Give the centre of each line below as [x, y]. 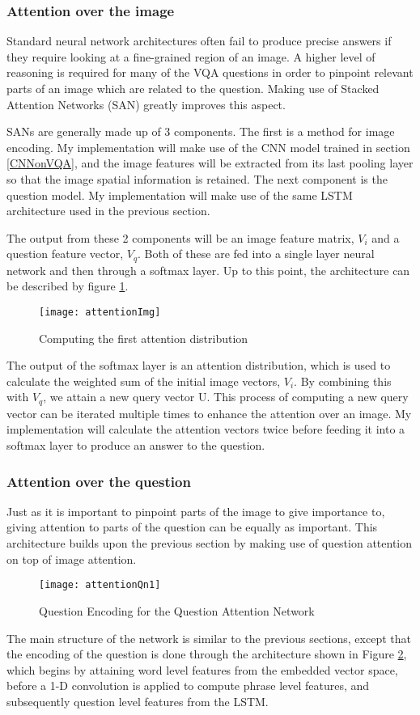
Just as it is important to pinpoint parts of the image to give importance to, [196, 511]
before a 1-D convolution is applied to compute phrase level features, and [188, 685]
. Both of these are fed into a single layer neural [256, 254]
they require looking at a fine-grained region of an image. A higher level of [191, 56]
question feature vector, [65, 254]
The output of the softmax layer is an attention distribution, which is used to [199, 365]
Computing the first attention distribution [144, 338]
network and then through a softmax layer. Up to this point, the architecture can [208, 270]
